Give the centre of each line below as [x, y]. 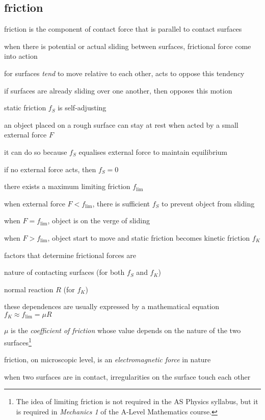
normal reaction [29, 289]
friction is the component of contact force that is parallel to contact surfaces [123, 29]
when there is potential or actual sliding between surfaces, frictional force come [128, 46]
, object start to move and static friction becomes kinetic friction [149, 237]
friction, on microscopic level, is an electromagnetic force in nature [108, 359]
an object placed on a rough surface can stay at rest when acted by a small [121, 124]
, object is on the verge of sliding [99, 220]
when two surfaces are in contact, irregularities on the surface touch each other [127, 376]
